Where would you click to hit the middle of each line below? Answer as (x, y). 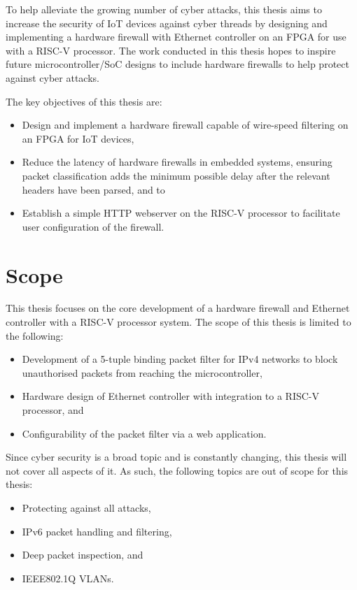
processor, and (53, 410)
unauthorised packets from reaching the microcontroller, (142, 372)
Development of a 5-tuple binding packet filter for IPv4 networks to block (180, 359)
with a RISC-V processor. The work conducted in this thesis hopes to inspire (171, 50)
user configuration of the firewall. (93, 226)
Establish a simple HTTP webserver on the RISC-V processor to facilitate (181, 213)
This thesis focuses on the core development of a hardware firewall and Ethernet (178, 308)
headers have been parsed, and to (93, 189)
